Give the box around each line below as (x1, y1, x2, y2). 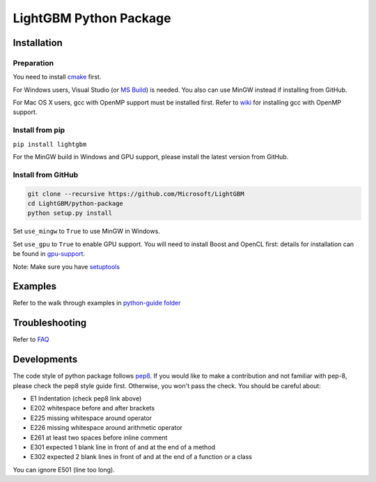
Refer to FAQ (13, 335, 49, 344)
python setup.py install (27, 209, 113, 217)
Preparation (13, 58, 54, 67)
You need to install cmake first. (13, 73, 102, 81)
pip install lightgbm (13, 140, 87, 148)
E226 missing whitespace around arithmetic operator (30, 424, 183, 432)
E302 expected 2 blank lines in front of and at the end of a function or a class (30, 453, 252, 461)
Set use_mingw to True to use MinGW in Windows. (13, 227, 160, 236)
